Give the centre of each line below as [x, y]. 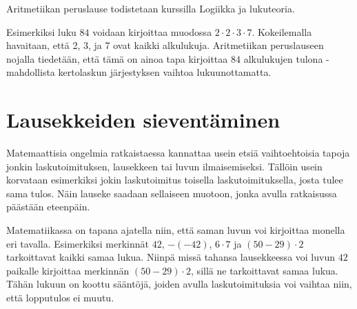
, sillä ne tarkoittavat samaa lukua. [265, 270]
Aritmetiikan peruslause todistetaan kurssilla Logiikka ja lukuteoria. [151, 8]
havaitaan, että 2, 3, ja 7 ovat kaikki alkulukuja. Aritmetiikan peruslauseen [165, 45]
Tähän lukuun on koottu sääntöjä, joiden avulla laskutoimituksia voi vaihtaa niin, [179, 284]
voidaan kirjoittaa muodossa [152, 31]
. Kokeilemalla [282, 31]
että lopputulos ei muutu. [60, 298]
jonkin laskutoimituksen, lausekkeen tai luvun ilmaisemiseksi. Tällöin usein [164, 166]
